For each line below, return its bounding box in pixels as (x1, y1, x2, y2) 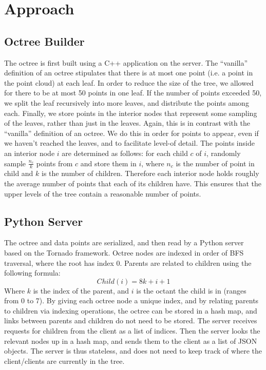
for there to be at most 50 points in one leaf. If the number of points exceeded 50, (4, 87, 262, 98)
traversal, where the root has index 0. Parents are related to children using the (4, 257, 252, 268)
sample (4, 158, 26, 168)
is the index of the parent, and (33, 285, 129, 296)
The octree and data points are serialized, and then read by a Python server (4, 237, 244, 248)
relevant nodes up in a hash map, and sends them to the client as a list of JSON (4, 335, 257, 346)
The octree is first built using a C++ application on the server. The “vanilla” (4, 57, 248, 68)
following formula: (4, 267, 61, 278)
